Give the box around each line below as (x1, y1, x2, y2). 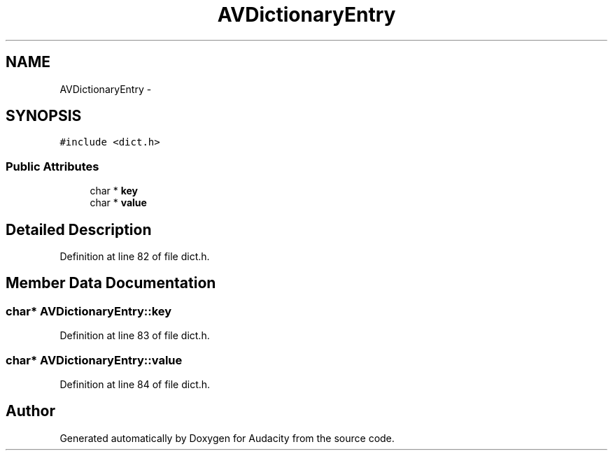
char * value (90, 197, 147, 209)
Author (6, 402, 55, 420)
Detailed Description (6, 220, 152, 238)
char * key (90, 185, 139, 197)
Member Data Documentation (6, 274, 216, 292)
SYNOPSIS (6, 107, 82, 125)
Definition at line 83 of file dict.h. (59, 329, 210, 342)
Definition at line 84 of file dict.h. (59, 378, 211, 390)
